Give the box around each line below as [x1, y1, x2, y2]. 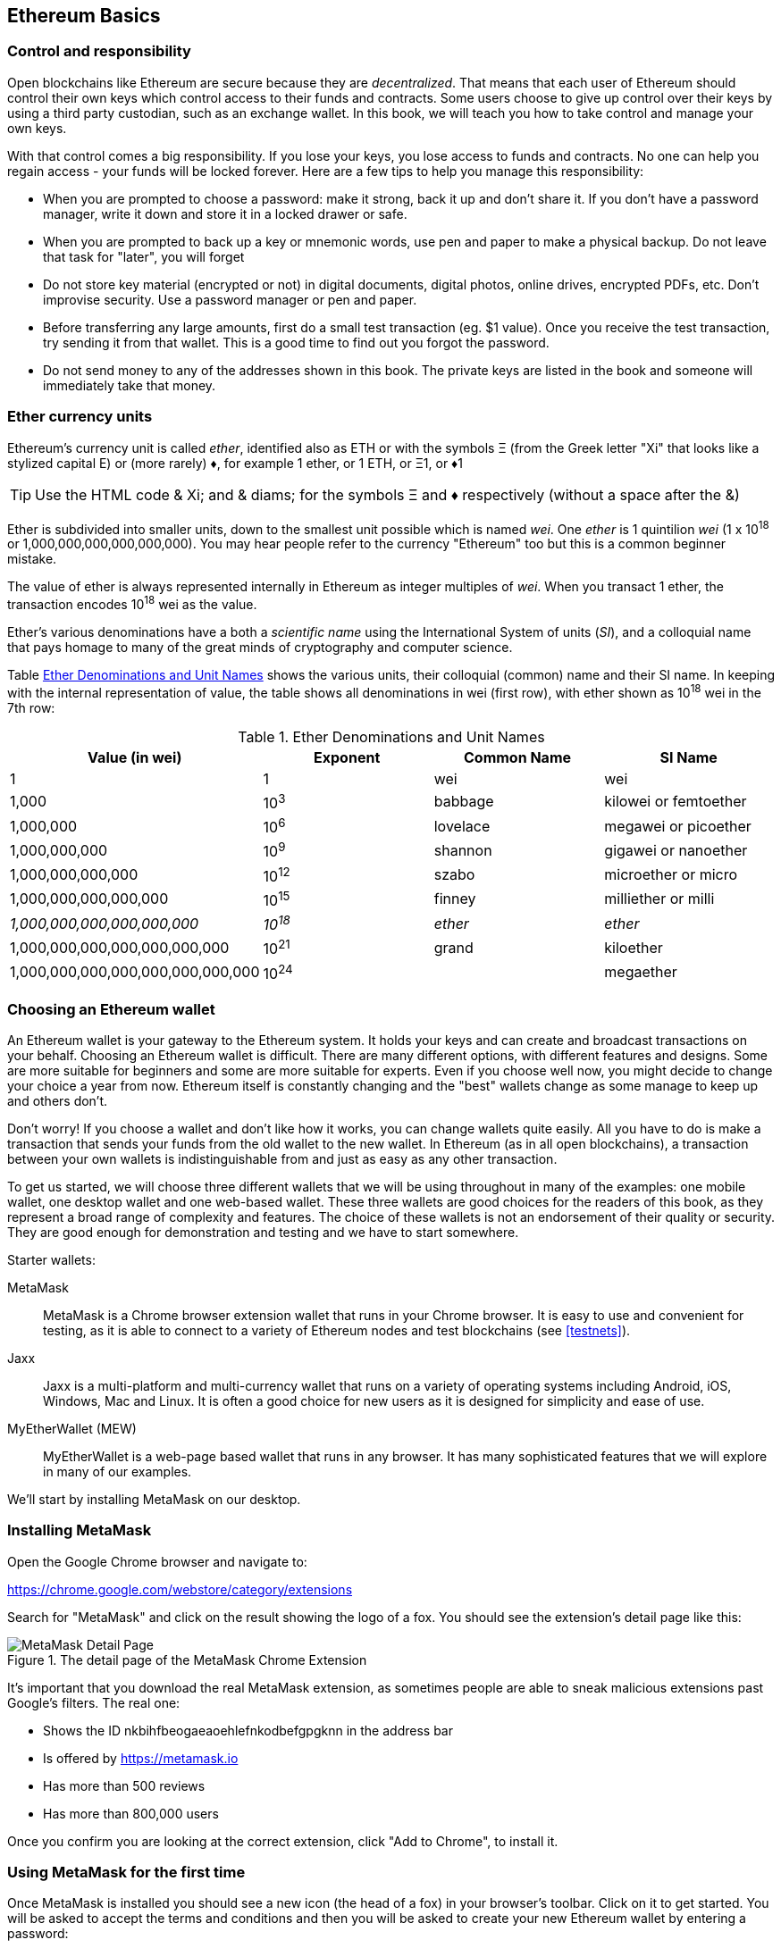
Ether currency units [7, 407, 153, 426]
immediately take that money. [43, 377, 216, 393]
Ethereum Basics [7, 4, 161, 27]
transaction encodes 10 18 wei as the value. [7, 594, 257, 612]
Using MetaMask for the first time [7, 1863, 246, 1882]
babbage [433, 792, 494, 811]
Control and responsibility [7, 42, 191, 61]
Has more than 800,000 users [43, 1805, 219, 1821]
